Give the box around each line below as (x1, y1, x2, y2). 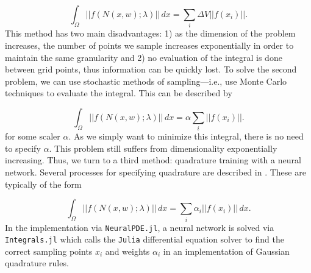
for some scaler (5, 130, 60, 143)
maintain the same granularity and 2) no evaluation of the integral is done (5, 51, 282, 63)
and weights (105, 244, 150, 257)
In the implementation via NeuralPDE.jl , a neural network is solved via (5, 221, 274, 233)
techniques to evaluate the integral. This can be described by (5, 87, 232, 99)
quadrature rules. (5, 257, 69, 269)
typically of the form (5, 177, 82, 190)
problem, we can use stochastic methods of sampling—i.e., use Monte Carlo (5, 74, 287, 87)
